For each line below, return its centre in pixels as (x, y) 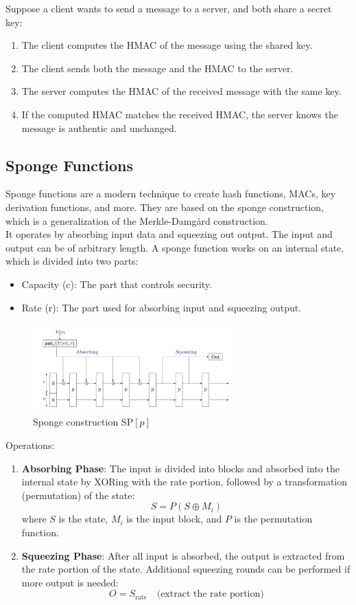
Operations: (30, 444)
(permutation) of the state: (78, 495)
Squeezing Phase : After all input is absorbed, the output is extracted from (183, 555)
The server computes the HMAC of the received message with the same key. (181, 91)
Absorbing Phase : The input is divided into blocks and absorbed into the (180, 468)
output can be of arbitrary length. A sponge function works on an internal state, (175, 247)
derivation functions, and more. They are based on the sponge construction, (165, 207)
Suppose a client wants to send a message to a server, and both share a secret (169, 8)
